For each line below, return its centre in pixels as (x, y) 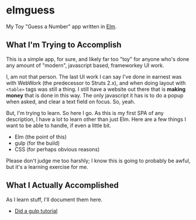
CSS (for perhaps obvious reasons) (57, 149)
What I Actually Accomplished (62, 185)
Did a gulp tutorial (36, 211)
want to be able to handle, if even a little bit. (59, 125)
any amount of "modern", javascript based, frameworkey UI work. (85, 65)
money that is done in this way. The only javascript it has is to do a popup (95, 95)
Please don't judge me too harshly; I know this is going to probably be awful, (98, 160)
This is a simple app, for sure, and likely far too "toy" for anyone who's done (98, 59)
